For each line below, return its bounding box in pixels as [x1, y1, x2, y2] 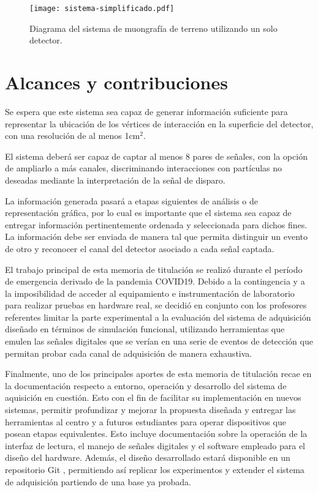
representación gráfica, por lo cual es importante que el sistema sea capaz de [5, 206, 292, 219]
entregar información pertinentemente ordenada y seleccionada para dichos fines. [5, 218, 308, 231]
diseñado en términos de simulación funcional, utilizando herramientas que [5, 322, 285, 335]
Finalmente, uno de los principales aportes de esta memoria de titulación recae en [5, 367, 312, 380]
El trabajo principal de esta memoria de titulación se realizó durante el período [5, 263, 303, 275]
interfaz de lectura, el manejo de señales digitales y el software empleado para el [5, 439, 306, 452]
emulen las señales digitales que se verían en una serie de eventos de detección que [5, 335, 313, 348]
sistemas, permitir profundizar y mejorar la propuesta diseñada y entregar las [5, 403, 296, 416]
